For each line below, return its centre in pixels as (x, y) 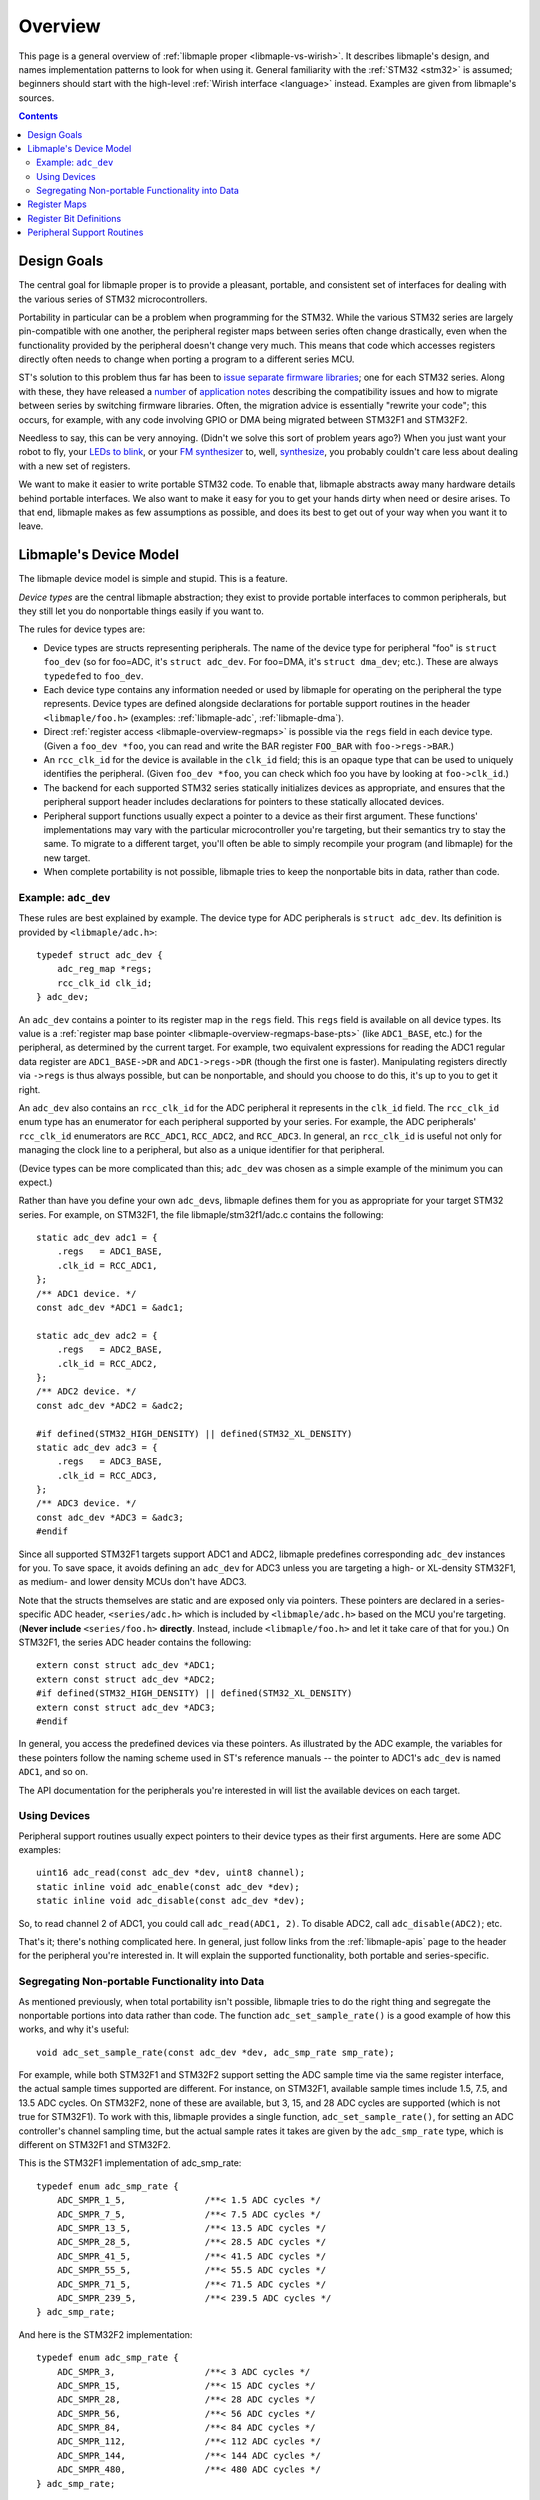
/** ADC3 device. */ (86, 1503)
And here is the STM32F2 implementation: (105, 2334)
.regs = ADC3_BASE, (110, 1461)
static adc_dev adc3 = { (97, 1447)
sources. (36, 97)
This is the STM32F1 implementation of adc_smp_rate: (130, 2163)
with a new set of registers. (74, 466)
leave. (31, 526)
